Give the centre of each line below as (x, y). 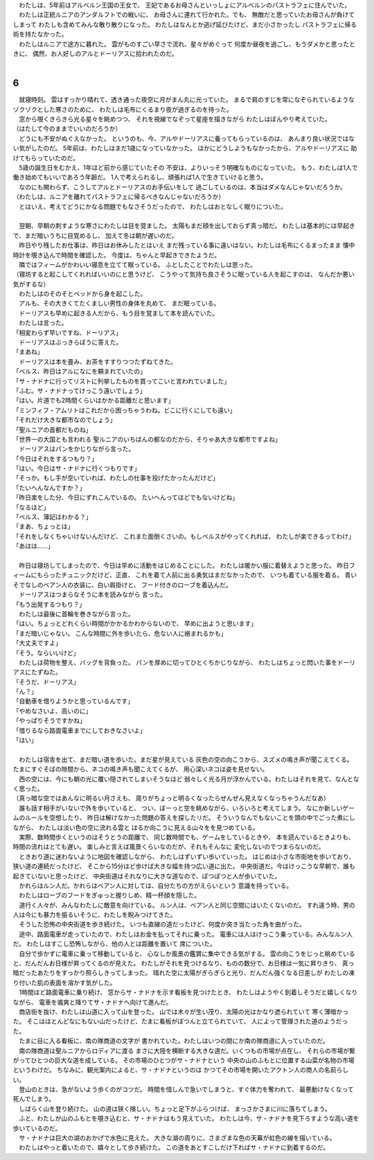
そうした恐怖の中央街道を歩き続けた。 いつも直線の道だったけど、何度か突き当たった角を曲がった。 (162, 924)
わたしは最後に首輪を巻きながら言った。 (76, 614)
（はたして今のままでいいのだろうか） (67, 129)
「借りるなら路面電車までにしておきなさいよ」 (79, 730)
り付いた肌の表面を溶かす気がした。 (64, 982)
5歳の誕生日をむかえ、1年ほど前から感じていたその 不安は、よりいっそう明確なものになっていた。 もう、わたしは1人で (188, 167)
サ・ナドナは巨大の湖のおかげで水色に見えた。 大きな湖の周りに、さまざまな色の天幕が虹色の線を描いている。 (177, 1138)
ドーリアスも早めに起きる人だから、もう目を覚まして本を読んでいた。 (118, 313)
